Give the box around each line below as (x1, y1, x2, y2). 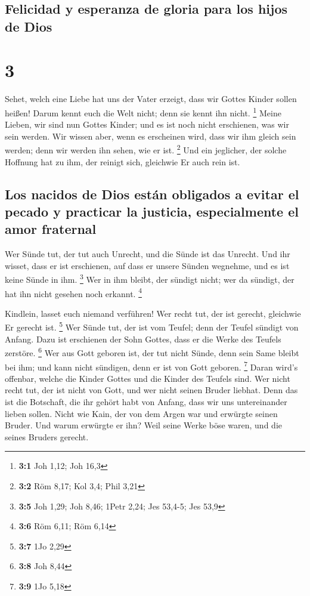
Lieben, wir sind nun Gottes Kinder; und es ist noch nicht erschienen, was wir (5, 118, 289, 131)
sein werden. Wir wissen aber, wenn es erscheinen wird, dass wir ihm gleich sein (5, 129, 296, 142)
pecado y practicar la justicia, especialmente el (5, 202, 299, 220)
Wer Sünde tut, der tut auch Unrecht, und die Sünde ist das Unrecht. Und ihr (5, 248, 290, 260)
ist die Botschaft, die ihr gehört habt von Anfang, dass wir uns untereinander (5, 395, 287, 407)
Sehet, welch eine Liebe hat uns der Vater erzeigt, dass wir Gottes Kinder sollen (5, 92, 297, 105)
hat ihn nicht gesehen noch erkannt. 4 (5, 285, 142, 299)
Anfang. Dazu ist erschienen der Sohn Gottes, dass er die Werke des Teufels (5, 332, 281, 345)
